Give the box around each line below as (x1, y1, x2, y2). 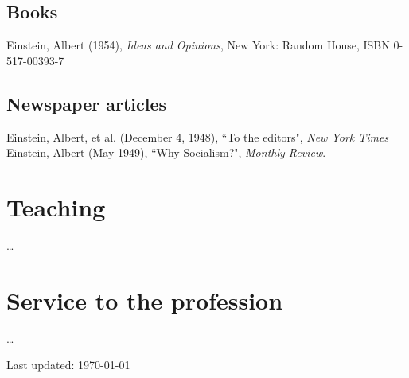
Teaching (6, 190, 106, 223)
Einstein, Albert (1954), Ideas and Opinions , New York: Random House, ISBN (6, 37, 390, 53)
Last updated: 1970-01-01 (6, 357, 130, 373)
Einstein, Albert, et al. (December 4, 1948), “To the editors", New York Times (6, 128, 389, 145)
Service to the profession (6, 283, 283, 316)
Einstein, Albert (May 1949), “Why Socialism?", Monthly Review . (6, 144, 326, 161)
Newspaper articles (6, 91, 167, 115)
